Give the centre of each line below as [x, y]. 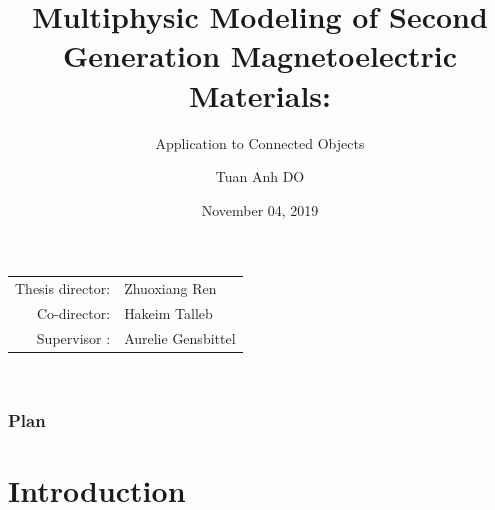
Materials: [260, 94]
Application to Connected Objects [260, 142]
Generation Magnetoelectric [260, 55]
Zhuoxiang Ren [170, 288]
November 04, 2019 [260, 209]
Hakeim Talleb [168, 312]
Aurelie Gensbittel [180, 337]
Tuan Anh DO [260, 176]
